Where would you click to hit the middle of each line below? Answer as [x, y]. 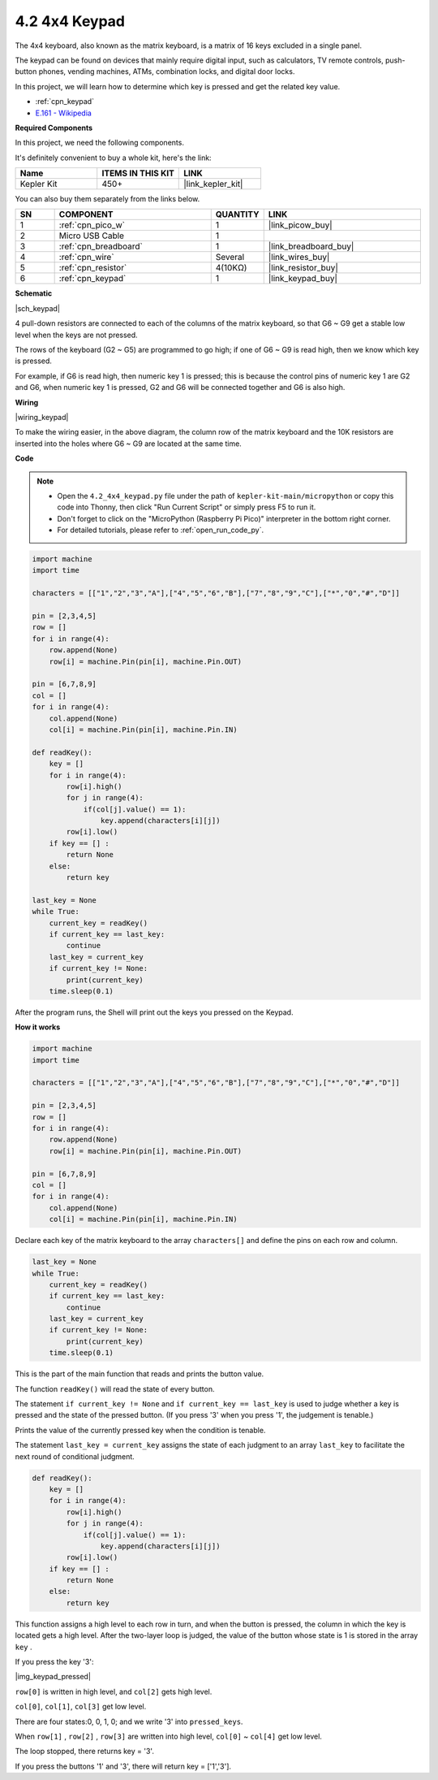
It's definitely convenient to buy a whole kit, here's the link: [113, 158]
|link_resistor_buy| [303, 268]
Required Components [54, 128]
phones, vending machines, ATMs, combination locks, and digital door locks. [167, 71]
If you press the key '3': [54, 1662]
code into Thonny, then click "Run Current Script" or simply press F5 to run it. [187, 507]
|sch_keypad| [38, 308]
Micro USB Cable [92, 236]
